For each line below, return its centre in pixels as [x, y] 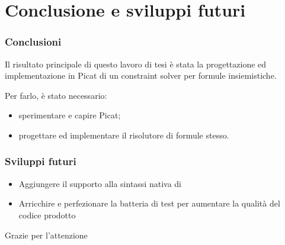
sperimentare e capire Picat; [70, 115]
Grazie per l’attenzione [46, 235]
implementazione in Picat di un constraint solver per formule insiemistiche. [141, 75]
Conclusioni [33, 42]
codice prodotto [47, 215]
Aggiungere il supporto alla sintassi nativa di [100, 183]
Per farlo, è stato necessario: [56, 95]
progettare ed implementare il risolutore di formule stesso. [124, 135]
